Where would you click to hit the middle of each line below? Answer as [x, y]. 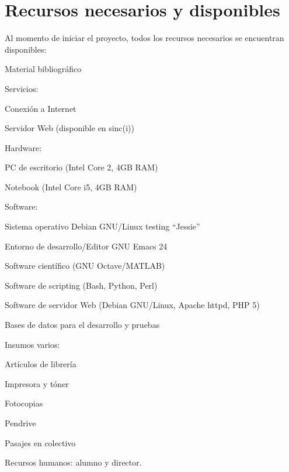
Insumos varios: [32, 344]
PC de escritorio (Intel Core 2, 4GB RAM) [81, 167]
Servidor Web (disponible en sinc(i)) [69, 128]
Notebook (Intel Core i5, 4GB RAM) [71, 187]
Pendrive [20, 423]
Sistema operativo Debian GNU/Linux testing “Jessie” [102, 226]
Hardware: [23, 147]
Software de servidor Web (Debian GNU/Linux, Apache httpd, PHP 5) [132, 305]
